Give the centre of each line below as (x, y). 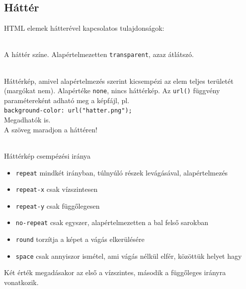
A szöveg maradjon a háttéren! (51, 129)
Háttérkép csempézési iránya (47, 155)
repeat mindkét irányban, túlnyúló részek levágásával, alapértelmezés (122, 172)
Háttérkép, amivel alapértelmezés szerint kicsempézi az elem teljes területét (119, 81)
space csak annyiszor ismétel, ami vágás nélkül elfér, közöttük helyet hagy (129, 256)
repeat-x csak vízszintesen (57, 189)
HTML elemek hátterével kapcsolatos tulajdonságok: (84, 28)
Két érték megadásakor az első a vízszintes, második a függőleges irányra (115, 272)
